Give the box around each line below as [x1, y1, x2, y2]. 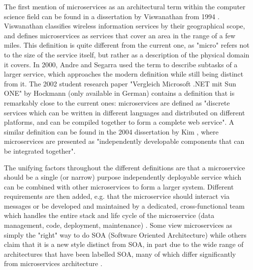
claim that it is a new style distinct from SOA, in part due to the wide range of [4, 239, 244, 249]
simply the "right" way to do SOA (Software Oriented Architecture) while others [4, 229, 247, 240]
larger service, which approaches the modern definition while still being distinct [4, 69, 244, 79]
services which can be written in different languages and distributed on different [4, 107, 245, 117]
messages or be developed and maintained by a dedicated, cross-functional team [4, 200, 245, 211]
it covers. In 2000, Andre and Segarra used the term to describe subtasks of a [4, 59, 238, 69]
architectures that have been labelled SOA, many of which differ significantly [4, 248, 236, 259]
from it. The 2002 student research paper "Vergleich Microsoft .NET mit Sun [4, 78, 236, 88]
